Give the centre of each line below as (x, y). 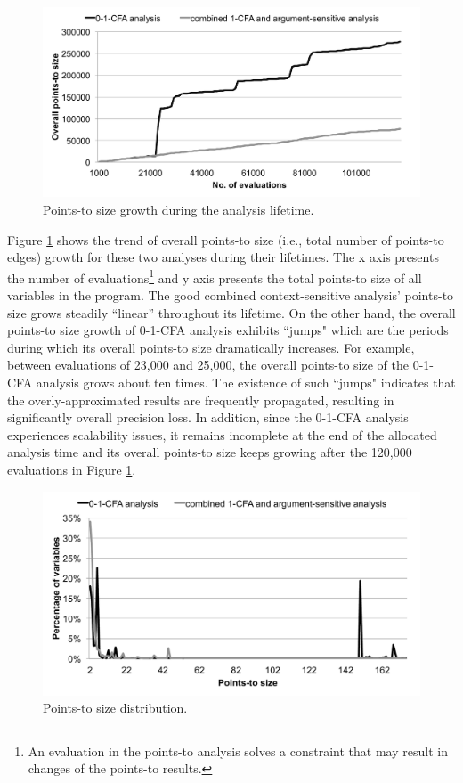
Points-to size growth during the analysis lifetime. (179, 210)
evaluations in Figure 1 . (72, 469)
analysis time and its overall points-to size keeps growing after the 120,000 (210, 452)
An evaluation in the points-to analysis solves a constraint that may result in (238, 750)
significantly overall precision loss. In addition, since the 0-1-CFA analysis (208, 417)
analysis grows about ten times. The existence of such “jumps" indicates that (246, 383)
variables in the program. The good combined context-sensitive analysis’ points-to (231, 295)
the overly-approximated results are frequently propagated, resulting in (201, 400)
